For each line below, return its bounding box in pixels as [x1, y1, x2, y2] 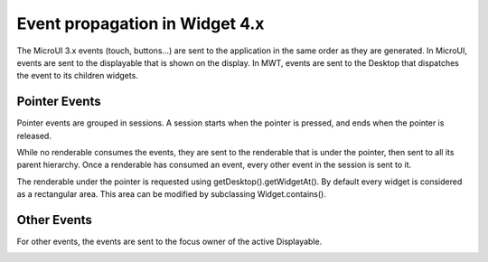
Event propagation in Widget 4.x [16, 14, 265, 33]
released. [16, 130, 52, 141]
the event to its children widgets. [16, 70, 139, 81]
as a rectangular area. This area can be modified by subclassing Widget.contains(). [16, 189, 327, 200]
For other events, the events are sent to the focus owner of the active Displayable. [16, 236, 323, 248]
